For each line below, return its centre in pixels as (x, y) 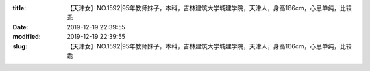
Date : (21, 27)
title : (20, 8)
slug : (20, 46)
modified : (27, 37)
